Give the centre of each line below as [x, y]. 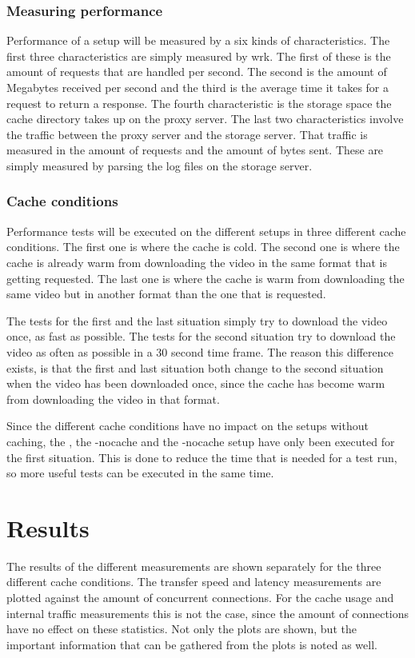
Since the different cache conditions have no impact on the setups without [188, 426]
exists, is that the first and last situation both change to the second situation [195, 367]
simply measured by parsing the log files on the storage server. [160, 165]
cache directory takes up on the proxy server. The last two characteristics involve [205, 119]
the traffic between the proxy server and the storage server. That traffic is [187, 134]
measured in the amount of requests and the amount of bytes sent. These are [195, 150]
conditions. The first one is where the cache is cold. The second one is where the [203, 247]
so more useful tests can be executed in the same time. [140, 473]
